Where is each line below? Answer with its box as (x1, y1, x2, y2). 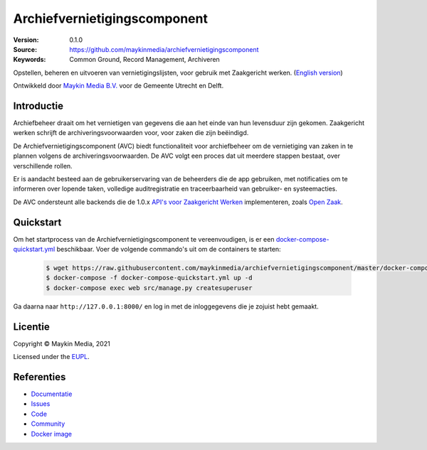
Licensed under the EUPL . (13, 353, 90, 361)
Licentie (13, 321, 50, 333)
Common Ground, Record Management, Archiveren (69, 55, 220, 64)
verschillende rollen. (13, 161, 73, 170)
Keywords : (13, 55, 46, 64)
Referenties (13, 370, 66, 383)
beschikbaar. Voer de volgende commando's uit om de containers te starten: (56, 245, 281, 254)
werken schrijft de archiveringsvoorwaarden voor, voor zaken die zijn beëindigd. (13, 129, 249, 137)
